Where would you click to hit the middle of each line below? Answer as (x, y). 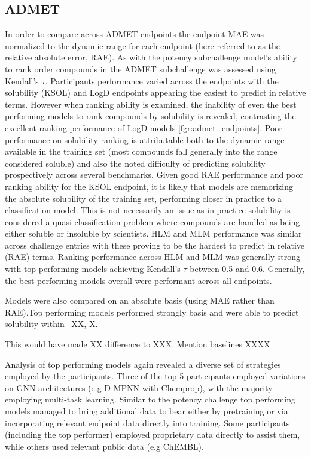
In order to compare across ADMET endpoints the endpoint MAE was (135, 34)
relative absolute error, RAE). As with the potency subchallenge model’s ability (151, 57)
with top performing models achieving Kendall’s (93, 269)
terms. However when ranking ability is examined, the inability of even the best (151, 104)
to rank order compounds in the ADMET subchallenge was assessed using (140, 69)
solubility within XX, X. (51, 324)
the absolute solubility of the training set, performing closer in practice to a (143, 198)
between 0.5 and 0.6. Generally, (247, 269)
